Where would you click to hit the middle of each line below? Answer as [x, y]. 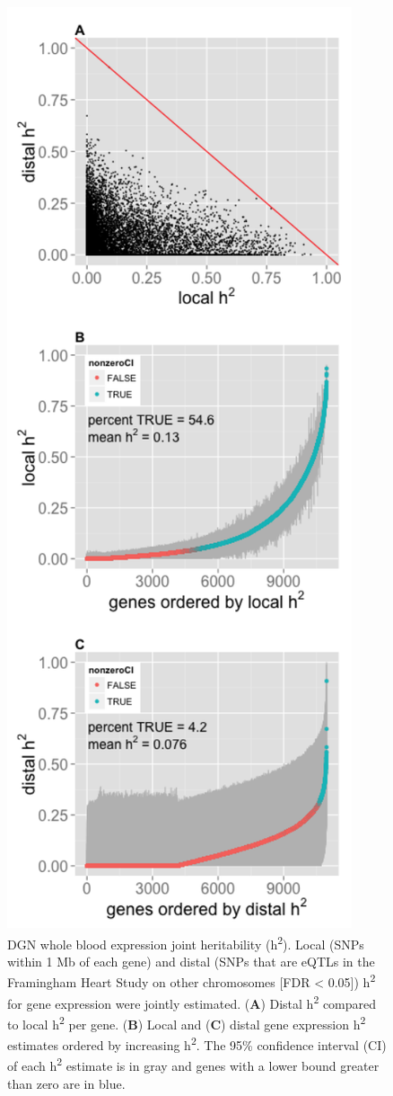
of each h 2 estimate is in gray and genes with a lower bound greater [193, 1065]
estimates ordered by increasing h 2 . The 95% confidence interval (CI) [197, 1043]
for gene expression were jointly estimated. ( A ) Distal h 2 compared [192, 1002]
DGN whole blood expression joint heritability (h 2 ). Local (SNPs [186, 942]
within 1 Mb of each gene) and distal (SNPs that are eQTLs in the [191, 961]
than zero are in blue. [66, 1083]
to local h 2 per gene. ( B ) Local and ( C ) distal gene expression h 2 [187, 1022]
